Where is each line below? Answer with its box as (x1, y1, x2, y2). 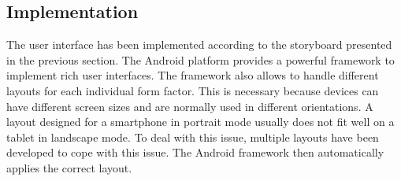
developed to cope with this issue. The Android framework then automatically (6, 144, 384, 161)
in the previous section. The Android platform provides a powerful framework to (6, 51, 395, 68)
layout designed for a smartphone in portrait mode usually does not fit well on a (6, 113, 395, 130)
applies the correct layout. (6, 159, 132, 175)
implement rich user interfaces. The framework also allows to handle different (6, 67, 379, 83)
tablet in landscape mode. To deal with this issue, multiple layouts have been (6, 128, 379, 145)
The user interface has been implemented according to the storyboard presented (6, 36, 392, 53)
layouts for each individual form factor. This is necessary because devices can (6, 82, 379, 98)
